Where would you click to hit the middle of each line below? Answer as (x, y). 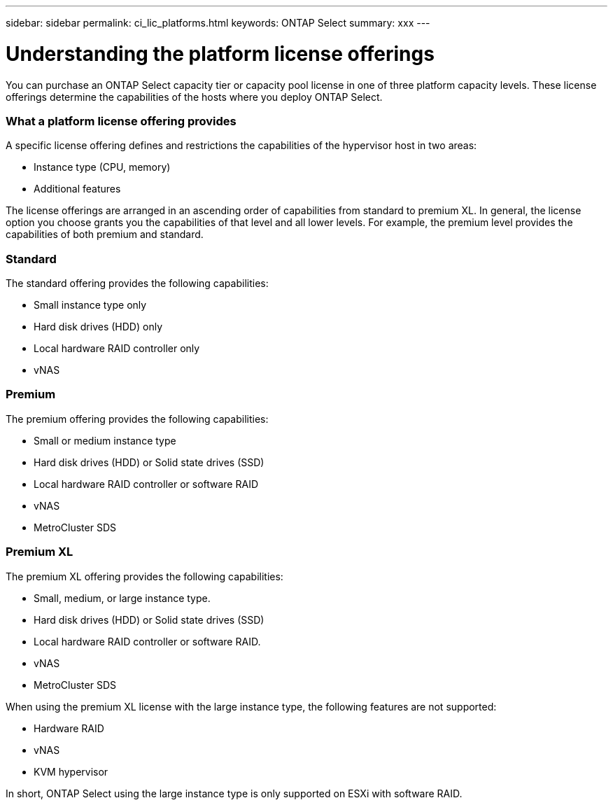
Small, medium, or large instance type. (122, 598)
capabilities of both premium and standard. (105, 234)
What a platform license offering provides (121, 121)
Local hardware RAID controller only (117, 348)
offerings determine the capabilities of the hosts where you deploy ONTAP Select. (194, 97)
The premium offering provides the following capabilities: (137, 419)
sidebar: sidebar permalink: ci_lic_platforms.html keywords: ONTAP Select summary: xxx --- (218, 23)
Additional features (77, 189)
